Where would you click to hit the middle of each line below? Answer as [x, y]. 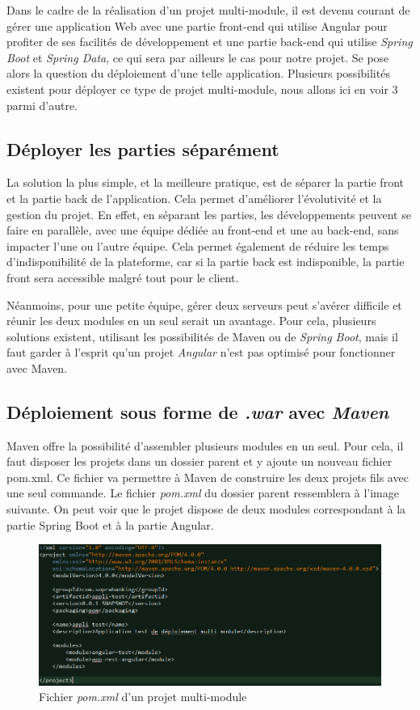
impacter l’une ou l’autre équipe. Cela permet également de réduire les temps [198, 245]
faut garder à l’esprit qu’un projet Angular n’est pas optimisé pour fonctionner [201, 352]
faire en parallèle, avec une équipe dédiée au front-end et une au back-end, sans [203, 230]
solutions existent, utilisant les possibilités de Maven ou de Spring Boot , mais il [202, 336]
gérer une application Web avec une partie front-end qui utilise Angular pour [197, 25]
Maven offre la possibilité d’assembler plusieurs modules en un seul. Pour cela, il [205, 445]
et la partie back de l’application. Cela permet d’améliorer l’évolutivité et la [194, 198]
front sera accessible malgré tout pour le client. [123, 277]
